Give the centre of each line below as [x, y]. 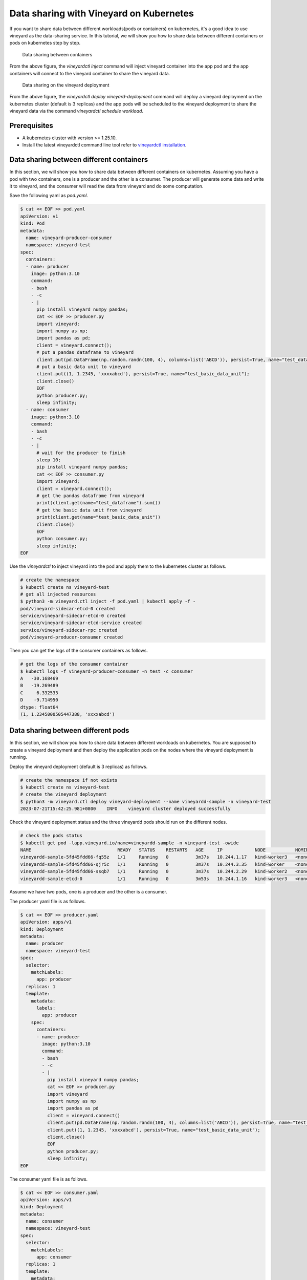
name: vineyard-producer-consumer [69, 238]
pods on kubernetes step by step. [45, 43]
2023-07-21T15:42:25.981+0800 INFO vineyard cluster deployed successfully [126, 809]
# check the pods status [51, 836]
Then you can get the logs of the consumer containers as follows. [79, 651]
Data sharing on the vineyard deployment [66, 85]
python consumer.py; [62, 539]
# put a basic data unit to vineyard [84, 367]
